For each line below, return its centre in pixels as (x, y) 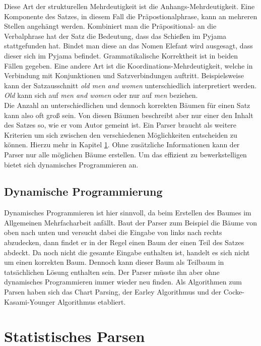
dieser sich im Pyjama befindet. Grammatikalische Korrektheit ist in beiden (121, 55)
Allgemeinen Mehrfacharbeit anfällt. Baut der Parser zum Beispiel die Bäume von (131, 222)
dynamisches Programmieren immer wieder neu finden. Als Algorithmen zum (123, 282)
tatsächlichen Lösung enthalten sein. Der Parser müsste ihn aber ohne (112, 272)
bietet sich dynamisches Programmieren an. (71, 164)
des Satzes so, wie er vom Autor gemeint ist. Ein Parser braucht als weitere (120, 125)
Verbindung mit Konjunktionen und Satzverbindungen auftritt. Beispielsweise (124, 75)
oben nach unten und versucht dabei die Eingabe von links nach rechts (113, 232)
